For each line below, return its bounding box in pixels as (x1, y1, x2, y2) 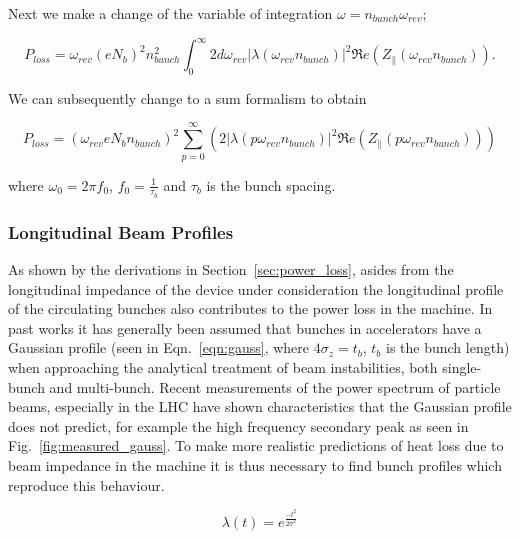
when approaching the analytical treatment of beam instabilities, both (8, 357, 438, 378)
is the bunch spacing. (206, 174, 336, 195)
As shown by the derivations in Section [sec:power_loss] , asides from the (8, 259, 454, 280)
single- (442, 357, 482, 378)
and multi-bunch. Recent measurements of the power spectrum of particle (49, 376, 501, 397)
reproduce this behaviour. (8, 474, 165, 495)
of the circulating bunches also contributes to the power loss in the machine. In (8, 298, 493, 319)
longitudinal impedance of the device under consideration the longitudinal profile (8, 278, 504, 299)
